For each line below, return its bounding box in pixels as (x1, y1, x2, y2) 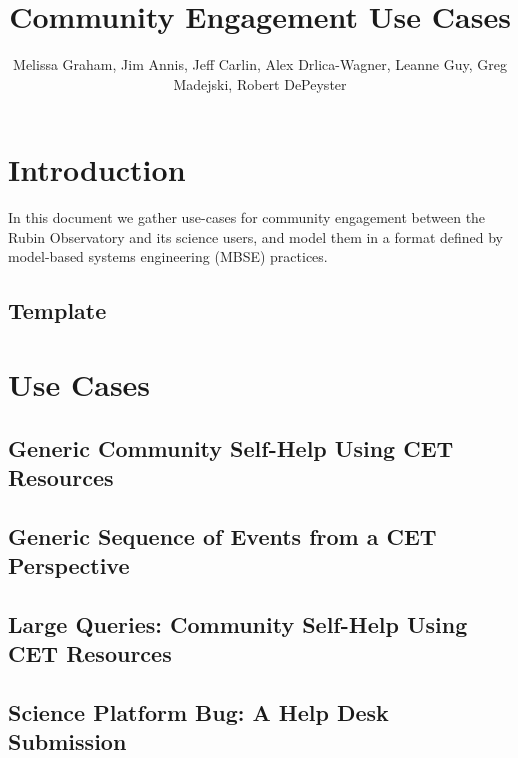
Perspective (8, 550, 130, 581)
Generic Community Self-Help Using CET (8, 432, 454, 463)
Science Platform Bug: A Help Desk (8, 697, 389, 728)
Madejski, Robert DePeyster (173, 73, 347, 94)
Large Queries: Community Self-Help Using (8, 608, 468, 639)
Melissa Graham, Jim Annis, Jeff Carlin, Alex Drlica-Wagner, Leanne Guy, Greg (13, 54, 507, 75)
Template (8, 295, 107, 326)
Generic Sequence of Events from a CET (8, 520, 437, 551)
